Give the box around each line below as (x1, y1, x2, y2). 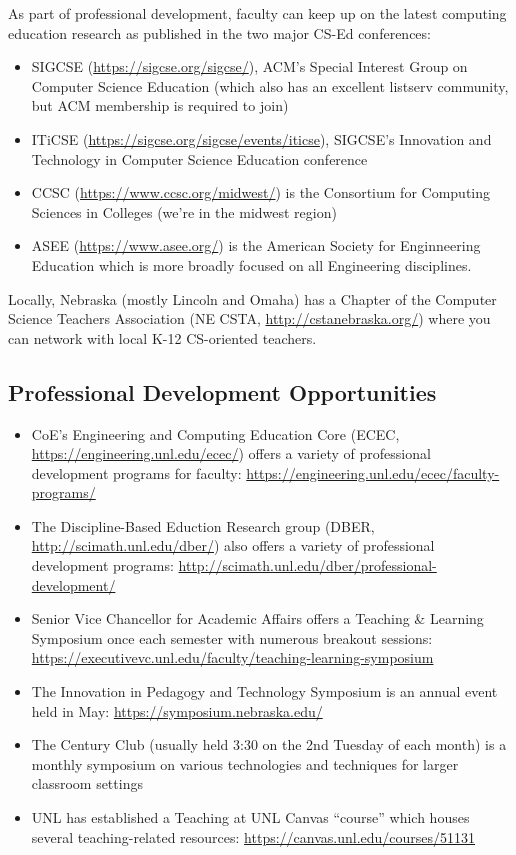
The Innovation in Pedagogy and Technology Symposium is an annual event (31, 681, 498, 702)
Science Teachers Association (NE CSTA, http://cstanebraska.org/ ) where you (8, 308, 491, 329)
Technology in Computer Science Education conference (31, 148, 368, 169)
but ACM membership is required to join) (31, 95, 289, 116)
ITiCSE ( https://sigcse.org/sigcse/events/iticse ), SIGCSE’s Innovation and (31, 128, 492, 149)
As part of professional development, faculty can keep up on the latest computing (8, 3, 507, 23)
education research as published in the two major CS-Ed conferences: (8, 22, 431, 43)
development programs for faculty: (31, 462, 242, 483)
